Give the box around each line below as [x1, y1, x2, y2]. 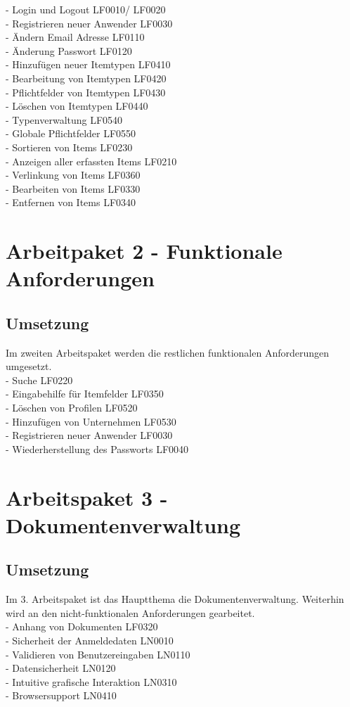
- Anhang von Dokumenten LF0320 [6, 619, 158, 634]
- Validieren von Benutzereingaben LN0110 [6, 647, 190, 661]
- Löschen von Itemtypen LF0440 [6, 98, 148, 113]
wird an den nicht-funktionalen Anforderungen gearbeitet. [6, 605, 255, 620]
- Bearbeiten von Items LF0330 [6, 181, 141, 196]
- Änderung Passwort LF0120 [6, 43, 132, 58]
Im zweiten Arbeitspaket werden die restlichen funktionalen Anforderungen [6, 345, 330, 359]
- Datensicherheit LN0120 [6, 661, 116, 675]
